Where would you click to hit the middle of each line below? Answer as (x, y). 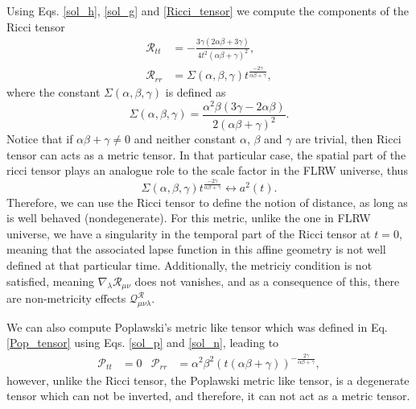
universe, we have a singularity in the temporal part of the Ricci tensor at (189, 233)
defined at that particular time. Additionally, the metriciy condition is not (189, 264)
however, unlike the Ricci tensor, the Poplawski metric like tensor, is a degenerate (208, 380)
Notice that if (40, 139)
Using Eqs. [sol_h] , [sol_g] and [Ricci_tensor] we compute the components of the (208, 10)
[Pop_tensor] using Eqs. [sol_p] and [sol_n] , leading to (143, 343)
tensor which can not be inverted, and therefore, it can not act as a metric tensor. (208, 396)
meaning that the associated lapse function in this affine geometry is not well (196, 249)
